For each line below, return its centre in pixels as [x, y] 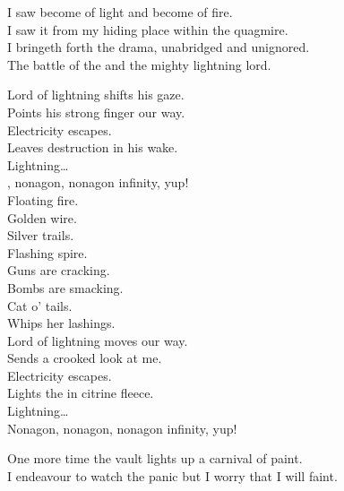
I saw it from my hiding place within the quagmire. [148, 29]
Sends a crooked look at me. [85, 358]
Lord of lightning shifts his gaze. [96, 95]
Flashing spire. [47, 252]
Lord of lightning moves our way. [98, 340]
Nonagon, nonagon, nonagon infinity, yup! [122, 428]
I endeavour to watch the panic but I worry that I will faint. [172, 475]
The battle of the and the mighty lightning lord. [139, 64]
